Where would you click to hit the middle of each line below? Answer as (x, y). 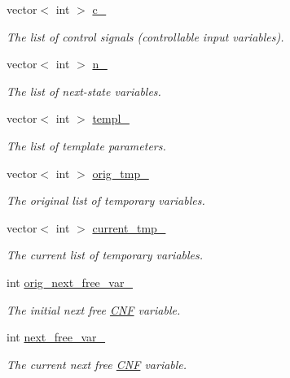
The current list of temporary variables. (105, 255)
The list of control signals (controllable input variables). (145, 36)
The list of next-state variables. (84, 91)
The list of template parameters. (86, 145)
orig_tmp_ (121, 173)
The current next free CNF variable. (97, 364)
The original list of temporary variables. (106, 200)
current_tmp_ (129, 227)
